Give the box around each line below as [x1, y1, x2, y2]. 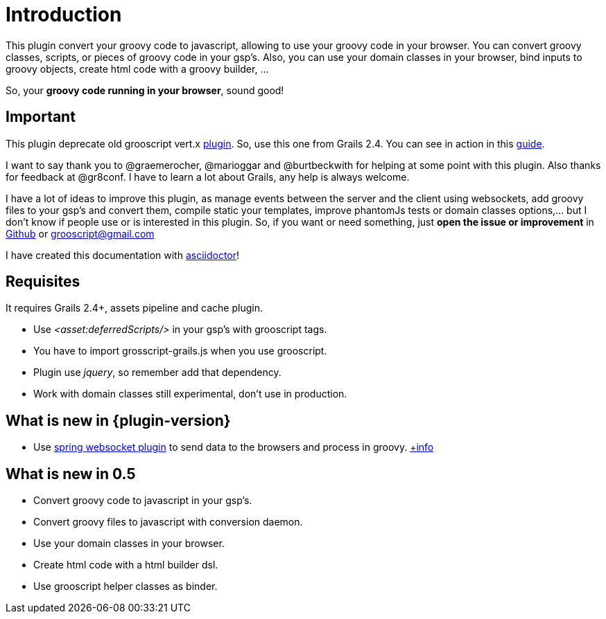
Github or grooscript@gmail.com [6, 227, 155, 240]
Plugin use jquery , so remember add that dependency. [33, 366, 282, 379]
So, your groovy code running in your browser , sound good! [6, 84, 284, 96]
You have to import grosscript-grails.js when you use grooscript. [33, 345, 327, 357]
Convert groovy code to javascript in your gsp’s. [33, 494, 252, 507]
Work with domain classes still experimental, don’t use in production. [33, 388, 347, 400]
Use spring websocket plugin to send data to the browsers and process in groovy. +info [33, 441, 434, 454]
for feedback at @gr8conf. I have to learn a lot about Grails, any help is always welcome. [6, 170, 410, 183]
